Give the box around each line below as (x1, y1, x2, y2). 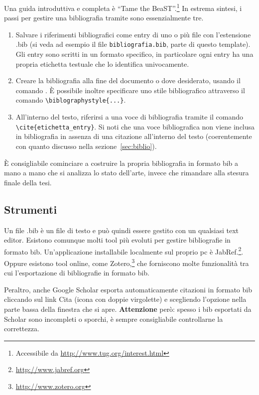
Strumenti (4, 201, 57, 217)
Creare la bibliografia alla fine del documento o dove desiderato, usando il (15, 75, 241, 86)
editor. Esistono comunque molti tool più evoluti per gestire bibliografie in (4, 235, 231, 245)
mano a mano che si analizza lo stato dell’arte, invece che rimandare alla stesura (4, 167, 249, 178)
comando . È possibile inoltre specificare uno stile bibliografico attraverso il (15, 85, 245, 95)
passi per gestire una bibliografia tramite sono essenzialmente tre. (4, 12, 204, 23)
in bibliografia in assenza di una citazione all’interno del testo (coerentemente (15, 131, 252, 141)
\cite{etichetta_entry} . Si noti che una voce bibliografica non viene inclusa (15, 121, 255, 132)
